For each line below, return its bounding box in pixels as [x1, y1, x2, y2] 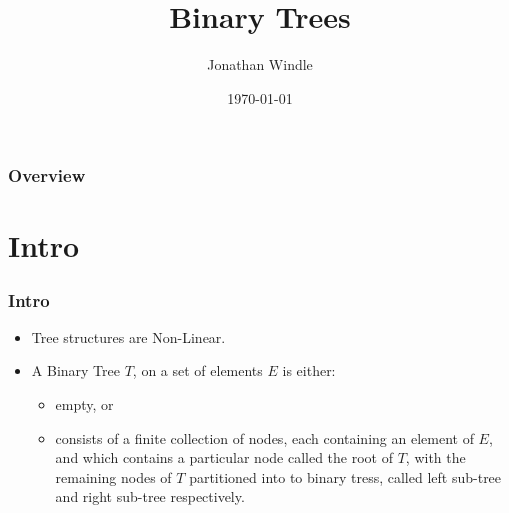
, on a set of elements [132, 360, 263, 381]
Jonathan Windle [207, 54, 313, 75]
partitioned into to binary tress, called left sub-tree [189, 466, 502, 487]
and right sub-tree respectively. [55, 486, 245, 507]
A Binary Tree [31, 360, 120, 381]
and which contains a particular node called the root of [55, 447, 393, 468]
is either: [282, 360, 336, 381]
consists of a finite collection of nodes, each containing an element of [55, 427, 474, 448]
